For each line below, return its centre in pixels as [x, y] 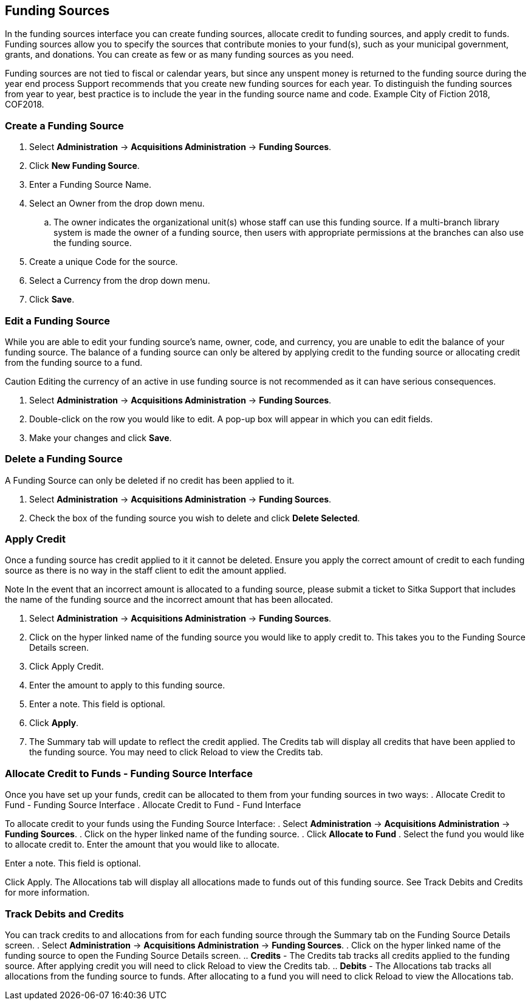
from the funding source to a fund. [74, 362]
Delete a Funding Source [64, 459]
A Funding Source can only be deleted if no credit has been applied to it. [150, 480]
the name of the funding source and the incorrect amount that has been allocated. [169, 600]
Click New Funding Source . [84, 166]
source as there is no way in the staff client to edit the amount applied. [146, 571]
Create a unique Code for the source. [104, 262]
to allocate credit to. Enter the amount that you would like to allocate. [142, 845]
